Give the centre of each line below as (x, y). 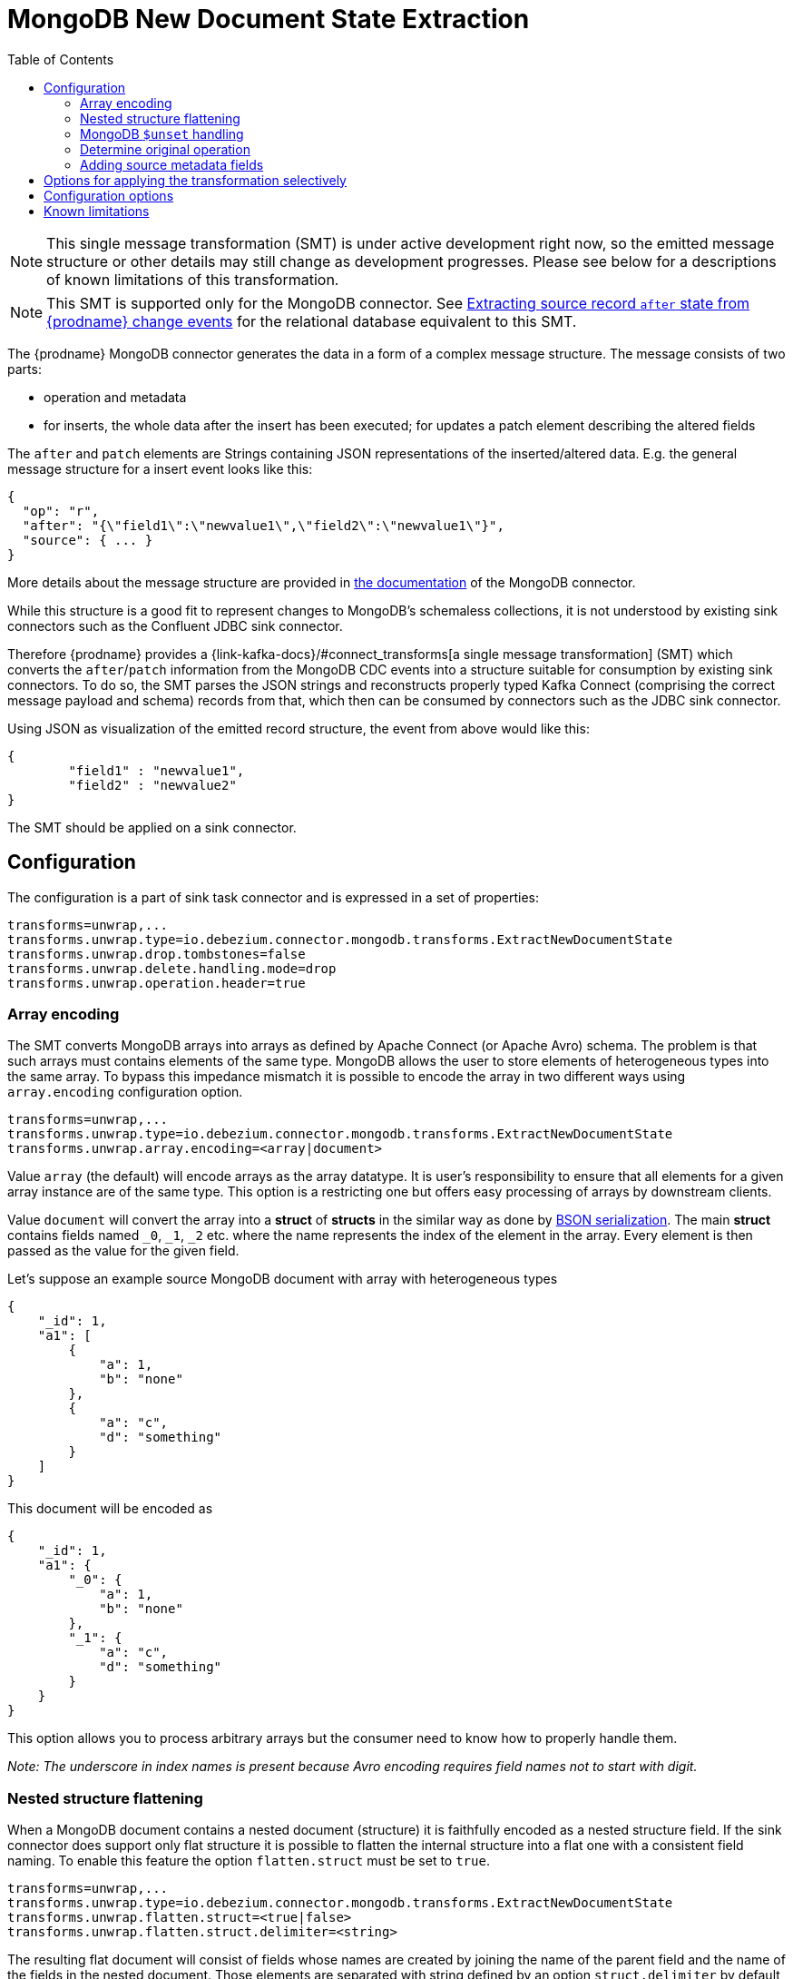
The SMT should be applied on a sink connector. (152, 827)
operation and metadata (115, 397)
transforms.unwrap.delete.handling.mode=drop (172, 968)
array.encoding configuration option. (125, 1092)
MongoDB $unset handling (162, 133)
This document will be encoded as (110, 1509)
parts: (24, 369)
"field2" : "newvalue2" (152, 785)
